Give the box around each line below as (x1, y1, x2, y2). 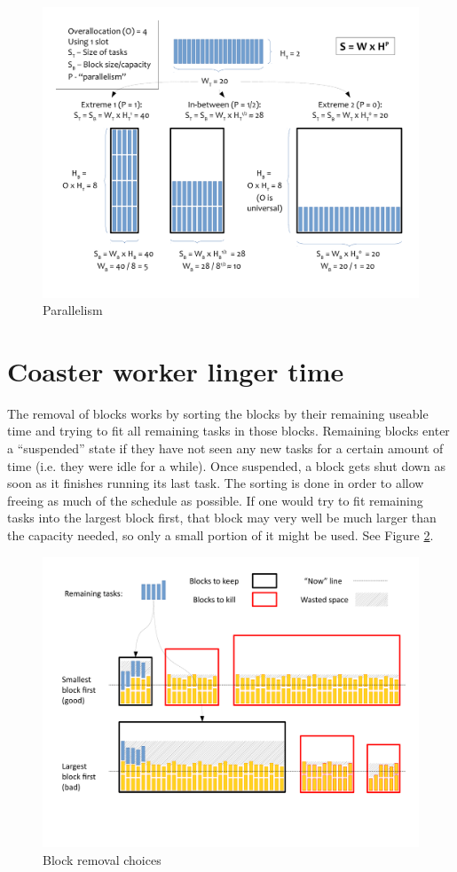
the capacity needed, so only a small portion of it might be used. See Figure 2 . (7, 525, 434, 544)
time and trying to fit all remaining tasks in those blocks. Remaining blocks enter (7, 421, 450, 440)
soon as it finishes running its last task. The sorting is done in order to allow (7, 474, 424, 492)
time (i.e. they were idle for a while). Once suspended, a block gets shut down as (7, 456, 445, 475)
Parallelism (43, 301, 103, 319)
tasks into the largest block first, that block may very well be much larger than (7, 508, 437, 527)
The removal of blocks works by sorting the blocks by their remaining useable (7, 404, 429, 422)
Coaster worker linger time (7, 352, 344, 389)
